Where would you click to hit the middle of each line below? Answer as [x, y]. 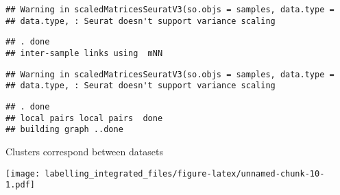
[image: [23, 173]
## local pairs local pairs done [84, 118]
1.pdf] [20, 185]
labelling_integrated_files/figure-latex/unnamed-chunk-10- [185, 173]
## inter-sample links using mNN [84, 53]
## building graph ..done [64, 130]
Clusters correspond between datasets [84, 151]
